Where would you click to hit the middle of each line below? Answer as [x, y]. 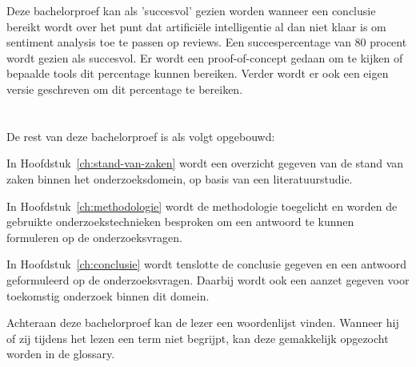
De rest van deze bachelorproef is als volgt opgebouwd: [141, 136]
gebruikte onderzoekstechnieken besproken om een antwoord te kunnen [180, 222]
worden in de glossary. [61, 354]
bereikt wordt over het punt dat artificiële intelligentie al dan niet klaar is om [196, 26]
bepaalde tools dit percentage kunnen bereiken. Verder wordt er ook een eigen [198, 73]
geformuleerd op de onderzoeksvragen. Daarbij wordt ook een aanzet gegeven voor [208, 279]
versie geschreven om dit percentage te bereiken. [125, 89]
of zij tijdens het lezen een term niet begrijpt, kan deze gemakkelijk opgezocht [198, 338]
